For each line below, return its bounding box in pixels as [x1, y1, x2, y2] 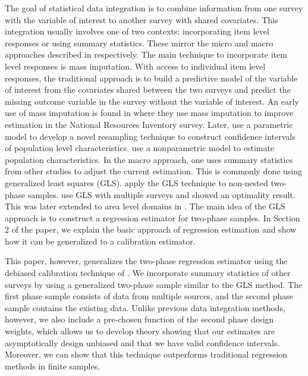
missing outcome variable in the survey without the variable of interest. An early [5, 95, 299, 107]
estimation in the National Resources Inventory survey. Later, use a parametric [5, 118, 293, 130]
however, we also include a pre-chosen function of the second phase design [5, 313, 274, 325]
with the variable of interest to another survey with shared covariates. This [5, 13, 278, 26]
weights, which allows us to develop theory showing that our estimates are [5, 325, 275, 337]
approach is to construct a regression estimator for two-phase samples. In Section [5, 211, 300, 224]
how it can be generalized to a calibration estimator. [5, 234, 196, 247]
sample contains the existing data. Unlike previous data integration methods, [5, 301, 285, 314]
